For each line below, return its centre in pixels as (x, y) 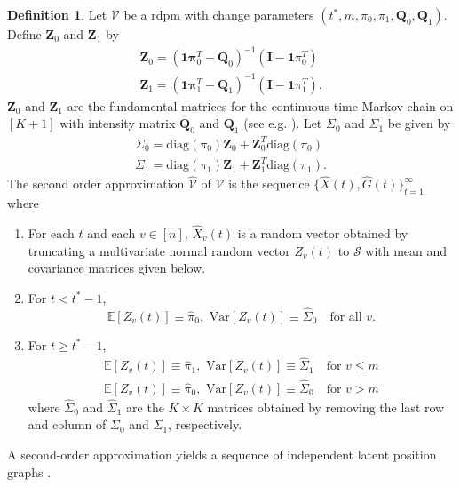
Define (24, 34)
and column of (67, 424)
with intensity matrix (118, 123)
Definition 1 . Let (57, 14)
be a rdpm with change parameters (219, 14)
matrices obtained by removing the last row (326, 407)
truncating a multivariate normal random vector (159, 250)
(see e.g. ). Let (283, 123)
